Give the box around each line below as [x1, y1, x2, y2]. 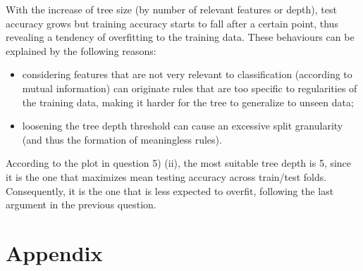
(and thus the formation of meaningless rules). [22, 132, 222, 146]
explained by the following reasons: [6, 43, 156, 58]
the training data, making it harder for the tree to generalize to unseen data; [22, 94, 354, 109]
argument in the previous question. [6, 197, 156, 212]
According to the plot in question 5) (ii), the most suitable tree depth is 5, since [6, 156, 352, 170]
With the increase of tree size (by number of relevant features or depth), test [6, 2, 337, 16]
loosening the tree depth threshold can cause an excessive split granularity [22, 118, 343, 133]
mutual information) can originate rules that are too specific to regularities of [22, 80, 357, 95]
